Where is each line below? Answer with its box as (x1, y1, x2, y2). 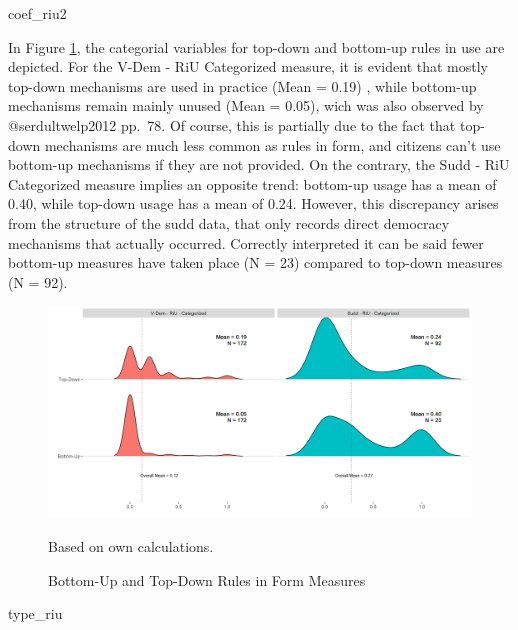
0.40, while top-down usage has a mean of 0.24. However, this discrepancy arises (8, 193, 499, 214)
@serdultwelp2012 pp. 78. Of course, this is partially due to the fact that (8, 114, 456, 135)
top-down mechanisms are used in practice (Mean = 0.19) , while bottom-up (8, 75, 477, 96)
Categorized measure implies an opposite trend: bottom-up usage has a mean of (8, 173, 497, 194)
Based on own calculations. (48, 535, 214, 556)
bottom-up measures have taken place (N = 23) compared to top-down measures (8, 252, 503, 273)
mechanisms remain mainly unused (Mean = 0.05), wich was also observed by (8, 95, 484, 116)
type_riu (8, 603, 63, 624)
